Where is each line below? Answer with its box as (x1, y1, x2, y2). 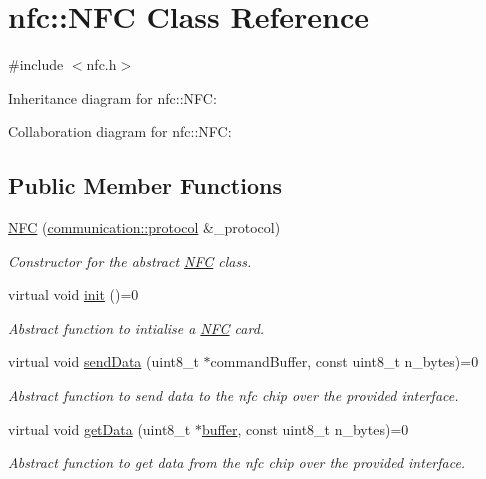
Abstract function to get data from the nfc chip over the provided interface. (8, 452, 466, 473)
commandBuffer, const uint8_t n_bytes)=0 (210, 351, 479, 372)
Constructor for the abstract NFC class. (8, 250, 252, 271)
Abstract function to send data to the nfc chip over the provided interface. (8, 385, 459, 406)
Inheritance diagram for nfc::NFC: (8, 87, 217, 108)
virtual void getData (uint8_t (8, 418, 191, 439)
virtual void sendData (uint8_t (8, 351, 199, 372)
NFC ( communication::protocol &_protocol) (8, 217, 281, 238)
